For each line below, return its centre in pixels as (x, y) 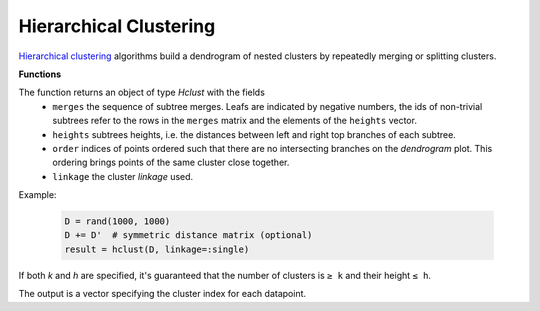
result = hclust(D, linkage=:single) (157, 249)
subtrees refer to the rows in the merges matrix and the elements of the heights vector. (234, 121)
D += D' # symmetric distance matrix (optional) (188, 235)
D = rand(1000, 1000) (117, 221)
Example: (37, 195)
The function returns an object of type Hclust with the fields (141, 92)
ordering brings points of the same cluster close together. (171, 162)
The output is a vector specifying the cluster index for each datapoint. (162, 294)
